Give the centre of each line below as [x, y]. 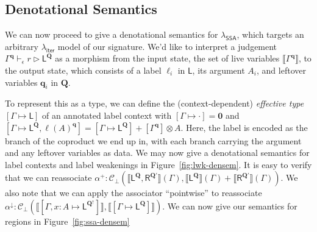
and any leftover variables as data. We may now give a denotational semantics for [157, 153]
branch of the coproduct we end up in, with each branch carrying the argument [153, 140]
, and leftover [281, 70]
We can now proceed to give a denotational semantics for [112, 34]
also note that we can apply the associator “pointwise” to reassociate [134, 193]
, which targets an [270, 34]
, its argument [219, 70]
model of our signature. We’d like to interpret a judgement [167, 46]
